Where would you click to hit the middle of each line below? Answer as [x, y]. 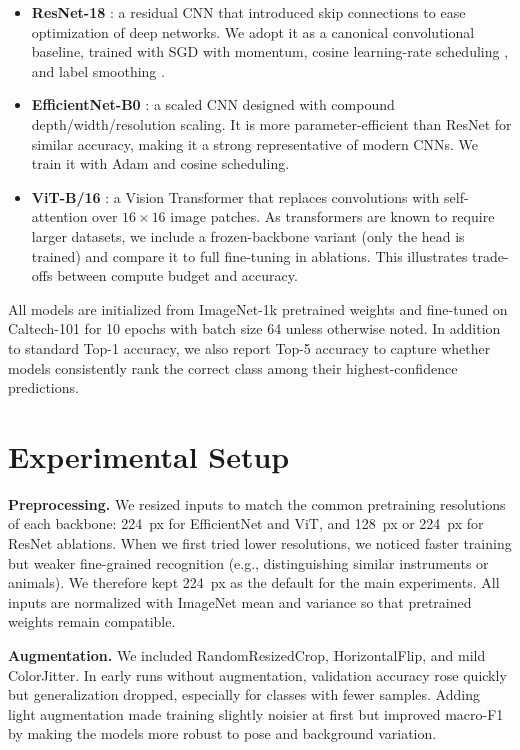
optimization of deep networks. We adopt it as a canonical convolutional [253, 31]
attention [59, 216]
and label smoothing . [98, 70]
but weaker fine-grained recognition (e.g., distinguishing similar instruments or [248, 562]
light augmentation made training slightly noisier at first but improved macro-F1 [256, 713]
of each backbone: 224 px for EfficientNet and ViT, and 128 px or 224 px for [246, 523]
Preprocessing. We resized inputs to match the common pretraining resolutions [257, 503]
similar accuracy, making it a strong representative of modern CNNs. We [254, 143]
